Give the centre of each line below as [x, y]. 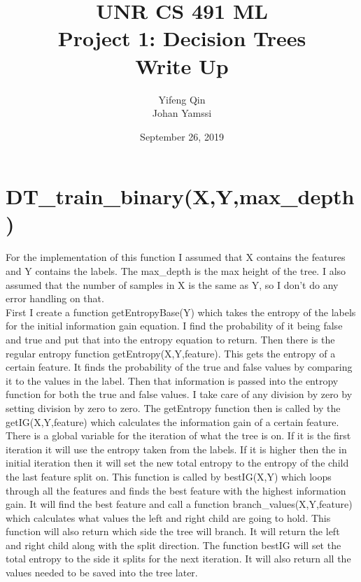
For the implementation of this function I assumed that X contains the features [176, 257]
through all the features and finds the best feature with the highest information [176, 490]
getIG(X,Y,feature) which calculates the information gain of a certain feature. [172, 421]
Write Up [182, 65]
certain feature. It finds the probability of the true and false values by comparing [179, 367]
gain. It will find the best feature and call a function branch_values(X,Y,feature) [179, 504]
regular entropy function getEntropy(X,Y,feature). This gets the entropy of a [171, 353]
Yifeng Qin [182, 99]
